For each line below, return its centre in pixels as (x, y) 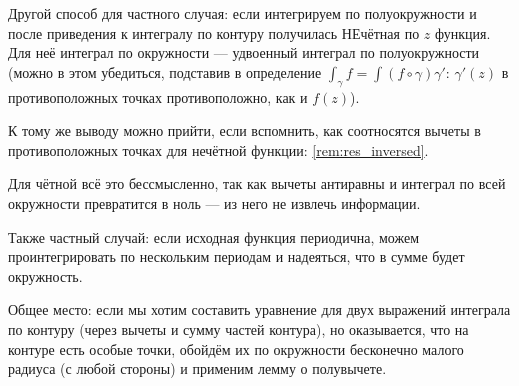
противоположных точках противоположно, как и (158, 96)
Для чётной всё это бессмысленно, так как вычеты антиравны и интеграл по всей (257, 183)
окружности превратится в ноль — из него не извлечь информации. (214, 202)
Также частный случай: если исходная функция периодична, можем (214, 236)
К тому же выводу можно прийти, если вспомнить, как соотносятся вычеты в (244, 130)
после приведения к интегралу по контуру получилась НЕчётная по (214, 32)
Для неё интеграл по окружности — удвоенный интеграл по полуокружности (244, 52)
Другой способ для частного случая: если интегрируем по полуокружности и (242, 13)
